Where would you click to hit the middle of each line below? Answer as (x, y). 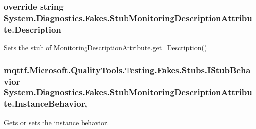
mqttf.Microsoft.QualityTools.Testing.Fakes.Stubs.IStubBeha (127, 69)
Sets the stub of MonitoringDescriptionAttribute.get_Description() (106, 48)
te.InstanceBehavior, (46, 104)
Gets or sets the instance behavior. (57, 122)
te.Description (33, 29)
